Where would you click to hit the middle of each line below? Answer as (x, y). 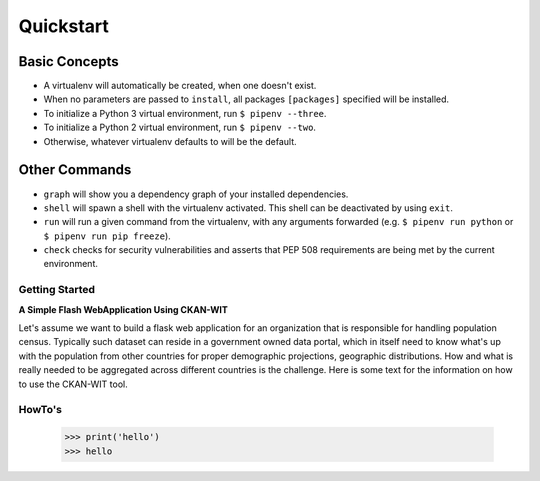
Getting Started (56, 290)
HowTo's (40, 410)
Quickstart (64, 26)
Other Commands (75, 170)
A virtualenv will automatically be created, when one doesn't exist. (180, 86)
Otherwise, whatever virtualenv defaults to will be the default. (170, 141)
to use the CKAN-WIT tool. (73, 384)
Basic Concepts (68, 61)
